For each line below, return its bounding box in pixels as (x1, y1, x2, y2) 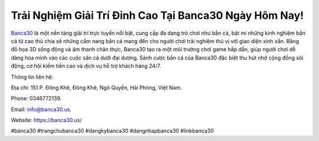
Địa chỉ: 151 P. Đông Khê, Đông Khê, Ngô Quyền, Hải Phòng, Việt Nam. (11, 84, 183, 91)
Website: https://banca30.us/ (11, 117, 82, 124)
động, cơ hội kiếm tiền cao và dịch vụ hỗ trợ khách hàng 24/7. (11, 63, 162, 70)
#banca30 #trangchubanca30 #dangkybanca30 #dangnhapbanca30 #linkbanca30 (11, 127, 214, 135)
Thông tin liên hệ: (11, 73, 54, 80)
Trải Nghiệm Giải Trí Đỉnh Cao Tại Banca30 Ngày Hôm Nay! (11, 9, 304, 22)
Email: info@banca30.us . (11, 106, 72, 113)
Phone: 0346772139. (11, 95, 62, 102)
